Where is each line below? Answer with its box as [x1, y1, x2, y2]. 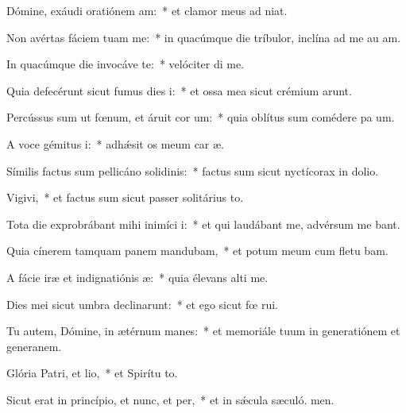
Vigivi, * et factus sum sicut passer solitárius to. [6, 189, 244, 206]
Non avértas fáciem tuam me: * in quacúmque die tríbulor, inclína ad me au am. [6, 29, 401, 45]
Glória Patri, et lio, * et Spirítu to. [6, 365, 178, 381]
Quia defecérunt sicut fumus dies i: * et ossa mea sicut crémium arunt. [6, 82, 352, 98]
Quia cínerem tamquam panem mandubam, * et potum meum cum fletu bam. [6, 242, 389, 259]
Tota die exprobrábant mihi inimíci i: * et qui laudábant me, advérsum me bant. [6, 215, 400, 232]
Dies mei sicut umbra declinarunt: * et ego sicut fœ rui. [6, 295, 278, 312]
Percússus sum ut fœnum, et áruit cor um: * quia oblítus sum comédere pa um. [6, 109, 395, 125]
